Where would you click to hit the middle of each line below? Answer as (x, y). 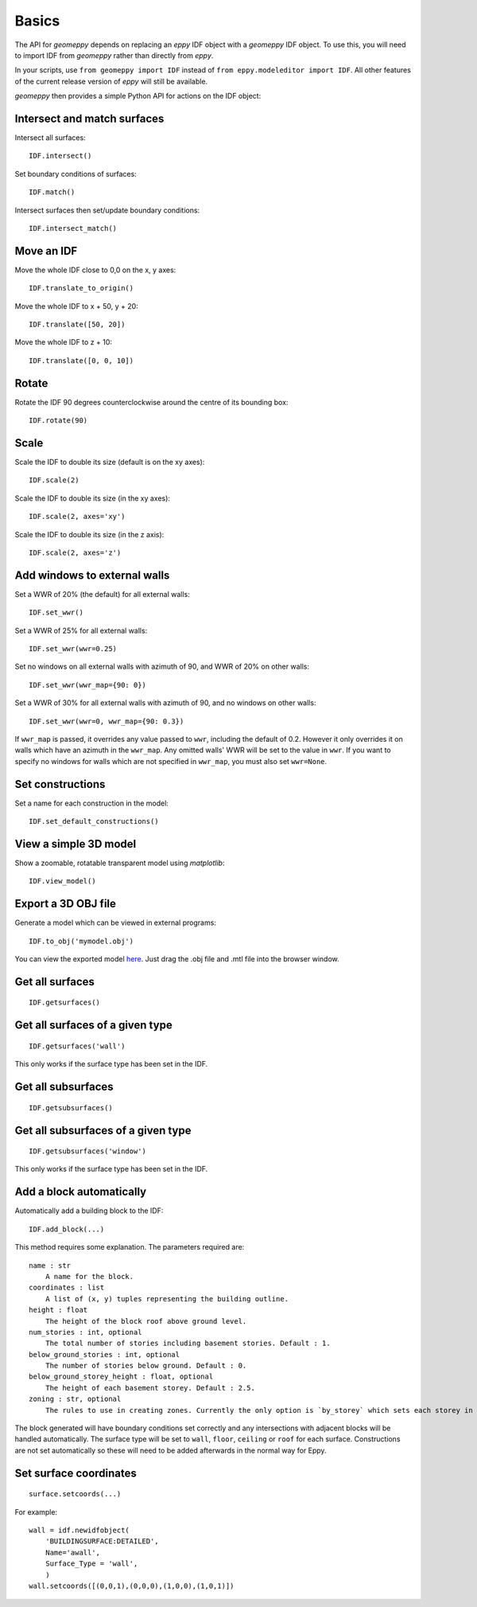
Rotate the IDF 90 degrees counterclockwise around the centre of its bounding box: (151, 402)
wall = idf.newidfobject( (79, 1530)
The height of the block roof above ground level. (146, 1321)
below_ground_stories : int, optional (105, 1354)
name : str (50, 1265)
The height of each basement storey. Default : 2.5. (150, 1388)
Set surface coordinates (76, 1473)
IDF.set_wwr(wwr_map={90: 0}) (88, 685)
